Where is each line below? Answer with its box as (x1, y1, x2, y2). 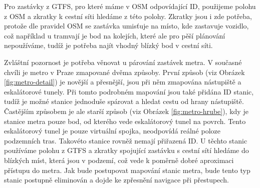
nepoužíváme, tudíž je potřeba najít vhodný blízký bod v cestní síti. (4, 40, 213, 50)
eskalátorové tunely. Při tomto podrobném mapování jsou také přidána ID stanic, (4, 86, 254, 96)
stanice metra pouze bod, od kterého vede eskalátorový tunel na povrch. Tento (4, 115, 246, 126)
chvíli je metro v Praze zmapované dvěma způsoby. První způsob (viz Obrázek (4, 66, 245, 77)
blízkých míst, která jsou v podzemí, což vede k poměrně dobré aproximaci (4, 154, 234, 165)
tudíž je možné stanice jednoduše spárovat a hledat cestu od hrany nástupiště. (4, 96, 244, 106)
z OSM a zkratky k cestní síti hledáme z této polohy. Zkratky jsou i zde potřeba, (4, 10, 252, 21)
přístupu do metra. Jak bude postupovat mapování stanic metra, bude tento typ (4, 164, 250, 175)
